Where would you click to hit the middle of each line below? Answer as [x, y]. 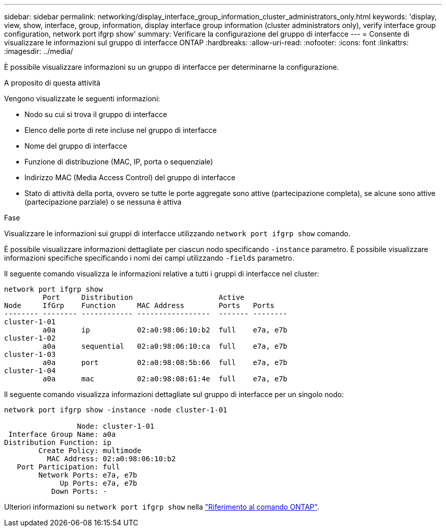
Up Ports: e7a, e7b [99, 483]
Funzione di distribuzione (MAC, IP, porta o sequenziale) [119, 162]
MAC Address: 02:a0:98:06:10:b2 [111, 459]
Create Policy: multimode [90, 451]
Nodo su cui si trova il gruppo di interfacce [96, 114]
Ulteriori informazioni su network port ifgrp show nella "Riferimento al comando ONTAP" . [162, 507]
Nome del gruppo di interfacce [76, 146]
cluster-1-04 [30, 371]
